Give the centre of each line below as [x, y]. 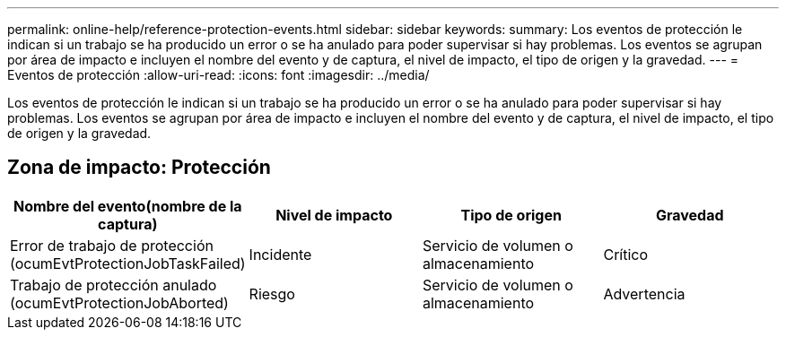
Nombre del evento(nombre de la [127, 206]
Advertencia [644, 294]
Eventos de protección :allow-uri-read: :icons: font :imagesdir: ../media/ [218, 75]
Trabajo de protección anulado [114, 285]
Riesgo [272, 294]
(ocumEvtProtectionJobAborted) [119, 302]
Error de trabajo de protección [112, 245]
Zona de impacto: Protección [139, 168]
